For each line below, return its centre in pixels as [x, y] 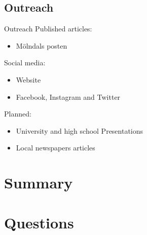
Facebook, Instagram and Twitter [68, 96]
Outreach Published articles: [48, 29]
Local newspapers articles [56, 148]
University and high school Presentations [80, 130]
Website [28, 79]
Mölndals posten [42, 45]
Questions [39, 222]
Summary [39, 183]
